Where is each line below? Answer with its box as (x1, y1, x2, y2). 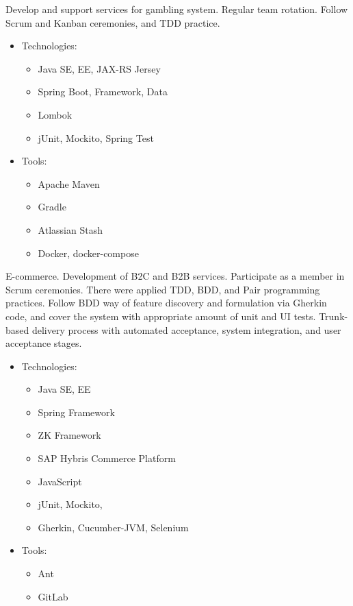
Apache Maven (38, 176, 100, 191)
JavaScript (38, 474, 82, 488)
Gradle (38, 199, 66, 214)
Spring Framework (38, 404, 115, 419)
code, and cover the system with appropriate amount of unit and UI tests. (5, 308, 316, 323)
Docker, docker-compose (38, 245, 139, 260)
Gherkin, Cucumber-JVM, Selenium (38, 520, 189, 534)
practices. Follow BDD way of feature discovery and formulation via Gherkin (5, 295, 327, 310)
